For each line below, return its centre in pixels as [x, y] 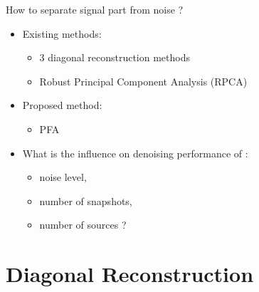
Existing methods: [62, 33]
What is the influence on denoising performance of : [135, 153]
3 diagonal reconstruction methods [115, 57]
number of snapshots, [86, 200]
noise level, [63, 177]
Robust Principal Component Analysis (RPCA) [143, 81]
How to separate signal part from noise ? [95, 9]
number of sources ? [83, 225]
